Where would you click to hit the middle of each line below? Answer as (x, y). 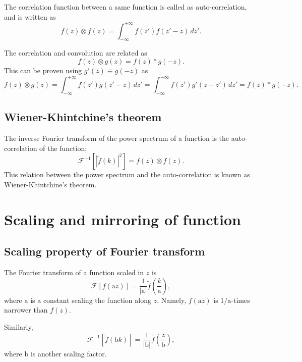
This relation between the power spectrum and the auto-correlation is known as (127, 174)
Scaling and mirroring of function (123, 219)
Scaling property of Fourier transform (105, 251)
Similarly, (19, 326)
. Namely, (172, 300)
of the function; (63, 148)
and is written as (30, 16)
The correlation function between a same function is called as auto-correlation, (126, 7)
